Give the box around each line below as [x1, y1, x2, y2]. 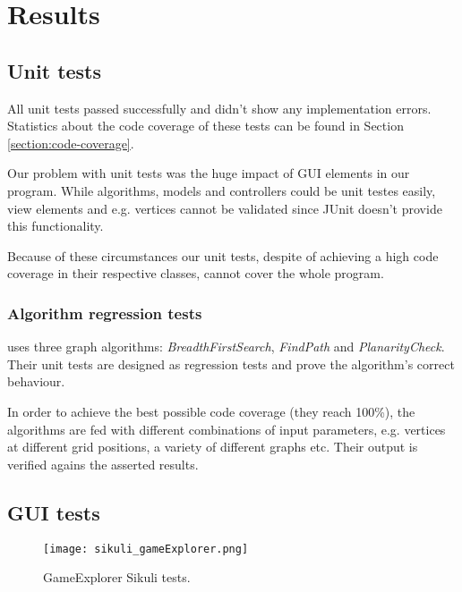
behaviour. [7, 372, 65, 391]
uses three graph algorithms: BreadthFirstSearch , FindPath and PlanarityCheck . [7, 337, 445, 356]
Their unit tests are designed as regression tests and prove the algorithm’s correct [7, 354, 455, 373]
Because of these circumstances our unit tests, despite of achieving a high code [7, 246, 439, 265]
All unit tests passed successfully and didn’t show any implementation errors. [7, 98, 432, 117]
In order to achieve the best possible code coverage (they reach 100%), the [7, 402, 415, 420]
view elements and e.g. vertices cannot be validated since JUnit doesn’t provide [7, 199, 442, 217]
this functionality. [7, 216, 104, 235]
